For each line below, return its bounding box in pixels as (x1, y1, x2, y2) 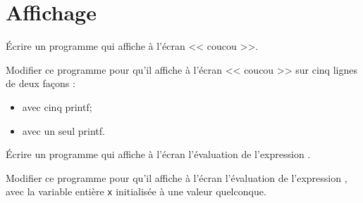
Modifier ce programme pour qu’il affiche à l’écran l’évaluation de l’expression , (6, 170, 347, 185)
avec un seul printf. (22, 123, 105, 138)
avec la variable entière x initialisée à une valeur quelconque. (6, 184, 266, 199)
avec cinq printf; (22, 99, 92, 114)
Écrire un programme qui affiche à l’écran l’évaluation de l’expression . (6, 147, 311, 162)
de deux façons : (6, 76, 75, 91)
